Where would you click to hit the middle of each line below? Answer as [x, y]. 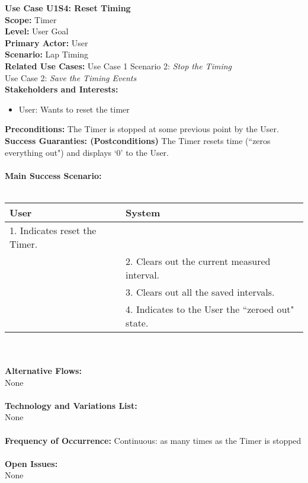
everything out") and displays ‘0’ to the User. [87, 152]
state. [137, 322]
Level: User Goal [37, 31]
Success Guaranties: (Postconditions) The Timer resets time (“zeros [138, 140]
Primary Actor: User [46, 42]
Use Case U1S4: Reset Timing [68, 8]
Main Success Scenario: [53, 175]
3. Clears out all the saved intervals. [200, 292]
